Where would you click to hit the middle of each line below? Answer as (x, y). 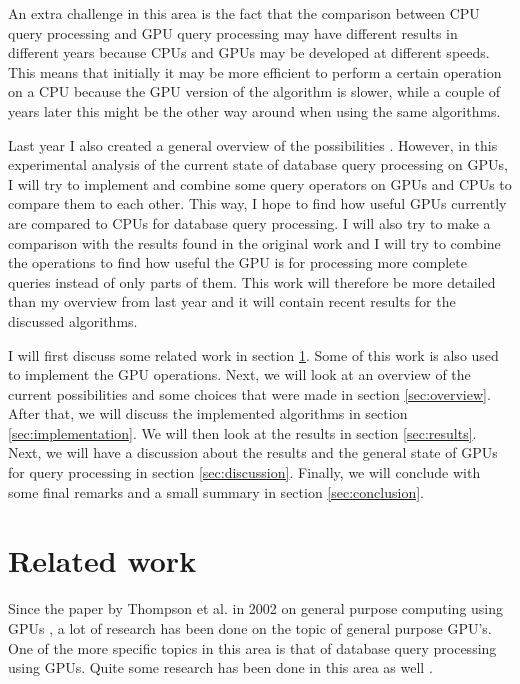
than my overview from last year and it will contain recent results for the (232, 301)
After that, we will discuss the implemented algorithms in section (208, 413)
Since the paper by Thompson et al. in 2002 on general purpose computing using (256, 608)
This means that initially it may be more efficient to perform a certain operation (255, 71)
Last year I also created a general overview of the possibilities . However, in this (253, 144)
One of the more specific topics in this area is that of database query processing (252, 647)
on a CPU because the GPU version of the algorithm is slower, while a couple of (254, 91)
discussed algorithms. (73, 320)
